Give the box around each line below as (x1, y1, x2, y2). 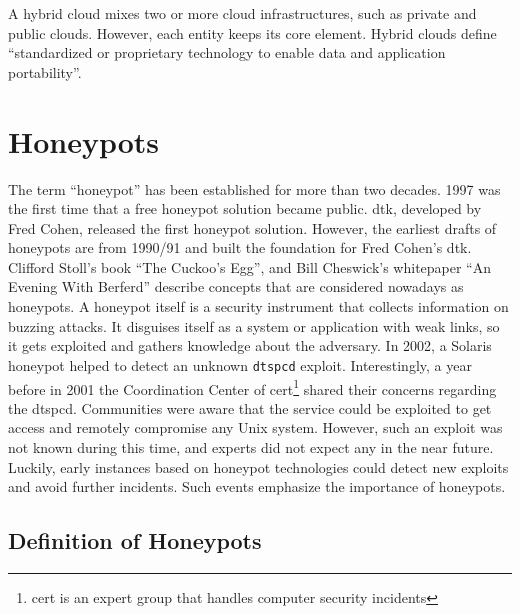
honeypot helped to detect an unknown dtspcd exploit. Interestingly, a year (8, 354, 472, 375)
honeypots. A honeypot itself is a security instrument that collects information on (8, 296, 509, 317)
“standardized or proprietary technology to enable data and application (8, 42, 446, 63)
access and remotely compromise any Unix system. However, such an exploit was (8, 417, 503, 438)
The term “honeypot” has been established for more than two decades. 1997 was (8, 178, 501, 199)
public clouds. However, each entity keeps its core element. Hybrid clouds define (8, 22, 497, 43)
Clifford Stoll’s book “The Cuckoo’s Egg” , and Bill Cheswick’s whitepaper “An (8, 256, 492, 277)
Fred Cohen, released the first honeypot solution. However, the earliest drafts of (8, 217, 497, 238)
